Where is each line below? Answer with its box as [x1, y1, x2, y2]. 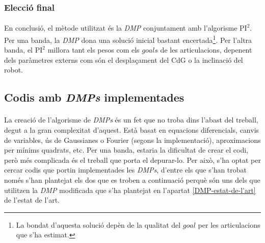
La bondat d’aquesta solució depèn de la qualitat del [16, 219, 181, 230]
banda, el [4, 44, 33, 55]
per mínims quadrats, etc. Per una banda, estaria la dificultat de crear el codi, [4, 144, 249, 155]
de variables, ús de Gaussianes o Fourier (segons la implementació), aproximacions [4, 134, 261, 145]
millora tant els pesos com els [47, 44, 140, 55]
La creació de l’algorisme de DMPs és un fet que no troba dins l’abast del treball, [4, 114, 258, 125]
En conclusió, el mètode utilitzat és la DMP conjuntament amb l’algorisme [4, 22, 237, 33]
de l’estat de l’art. [4, 195, 60, 205]
